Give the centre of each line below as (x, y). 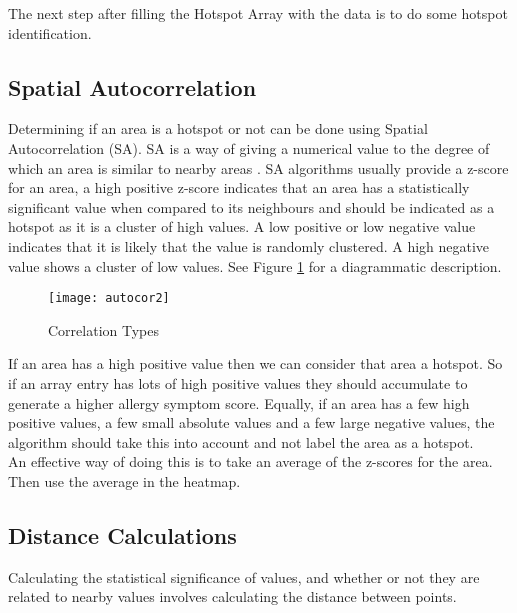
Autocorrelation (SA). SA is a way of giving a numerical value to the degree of (249, 147)
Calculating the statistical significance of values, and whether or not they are (244, 576)
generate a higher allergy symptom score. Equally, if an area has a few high (239, 402)
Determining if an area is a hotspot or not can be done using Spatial (218, 128)
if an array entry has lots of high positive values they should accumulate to (238, 382)
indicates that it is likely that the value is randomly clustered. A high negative (249, 245)
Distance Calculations (122, 534)
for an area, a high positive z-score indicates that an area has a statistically (239, 187)
